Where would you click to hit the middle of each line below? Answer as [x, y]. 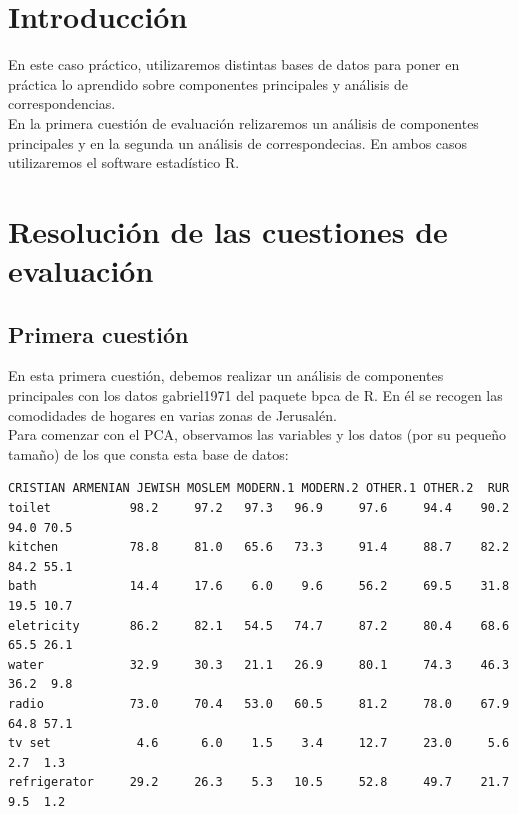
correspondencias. [62, 103]
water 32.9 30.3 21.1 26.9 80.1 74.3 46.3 [259, 664]
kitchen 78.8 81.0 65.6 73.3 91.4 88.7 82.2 [259, 547]
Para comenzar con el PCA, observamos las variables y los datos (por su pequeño [257, 434]
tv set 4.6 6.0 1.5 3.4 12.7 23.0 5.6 [259, 743]
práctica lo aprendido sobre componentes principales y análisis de [208, 83]
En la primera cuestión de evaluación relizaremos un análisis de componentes [243, 122]
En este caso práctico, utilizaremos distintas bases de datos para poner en [234, 64]
